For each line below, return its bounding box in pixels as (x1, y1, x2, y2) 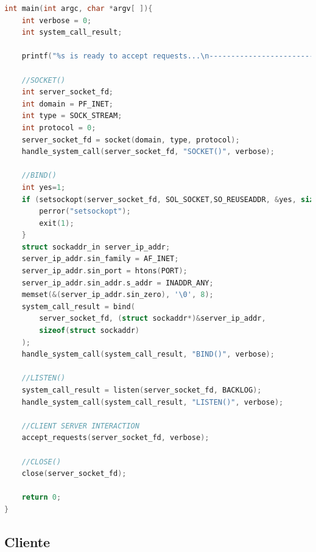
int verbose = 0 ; (21, 16, 92, 25)
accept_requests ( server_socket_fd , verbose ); (21, 433, 209, 442)
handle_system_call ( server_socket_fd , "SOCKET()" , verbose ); (21, 147, 275, 156)
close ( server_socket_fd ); (21, 469, 127, 478)
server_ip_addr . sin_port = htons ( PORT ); (21, 267, 188, 276)
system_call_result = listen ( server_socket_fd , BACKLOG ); (21, 386, 262, 394)
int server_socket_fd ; (21, 88, 113, 97)
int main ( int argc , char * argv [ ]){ (4, 4, 153, 13)
